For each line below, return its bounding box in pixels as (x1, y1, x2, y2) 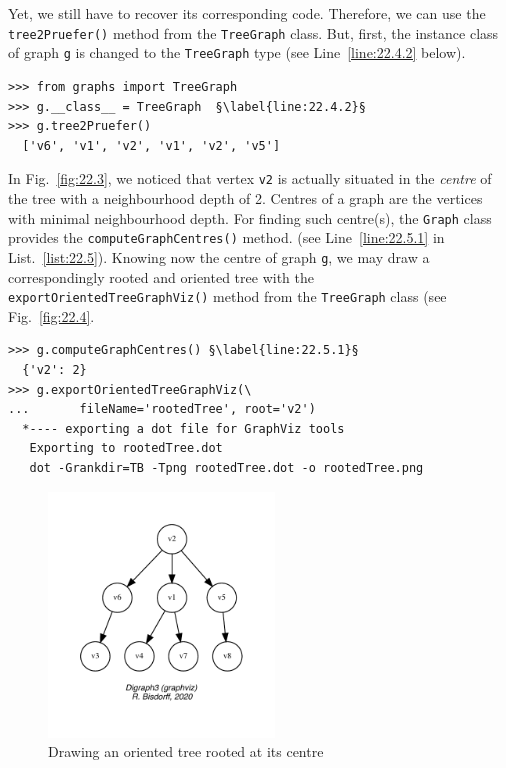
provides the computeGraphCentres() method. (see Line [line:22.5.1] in (8, 227, 445, 248)
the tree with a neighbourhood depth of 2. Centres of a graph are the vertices (8, 187, 483, 208)
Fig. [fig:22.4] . (8, 305, 95, 326)
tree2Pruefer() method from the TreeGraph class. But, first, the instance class (8, 22, 499, 43)
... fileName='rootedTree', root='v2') (8, 402, 316, 417)
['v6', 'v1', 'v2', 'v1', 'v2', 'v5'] (22, 138, 281, 153)
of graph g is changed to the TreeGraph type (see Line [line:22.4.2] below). (8, 42, 466, 63)
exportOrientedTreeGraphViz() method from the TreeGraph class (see (8, 286, 447, 307)
